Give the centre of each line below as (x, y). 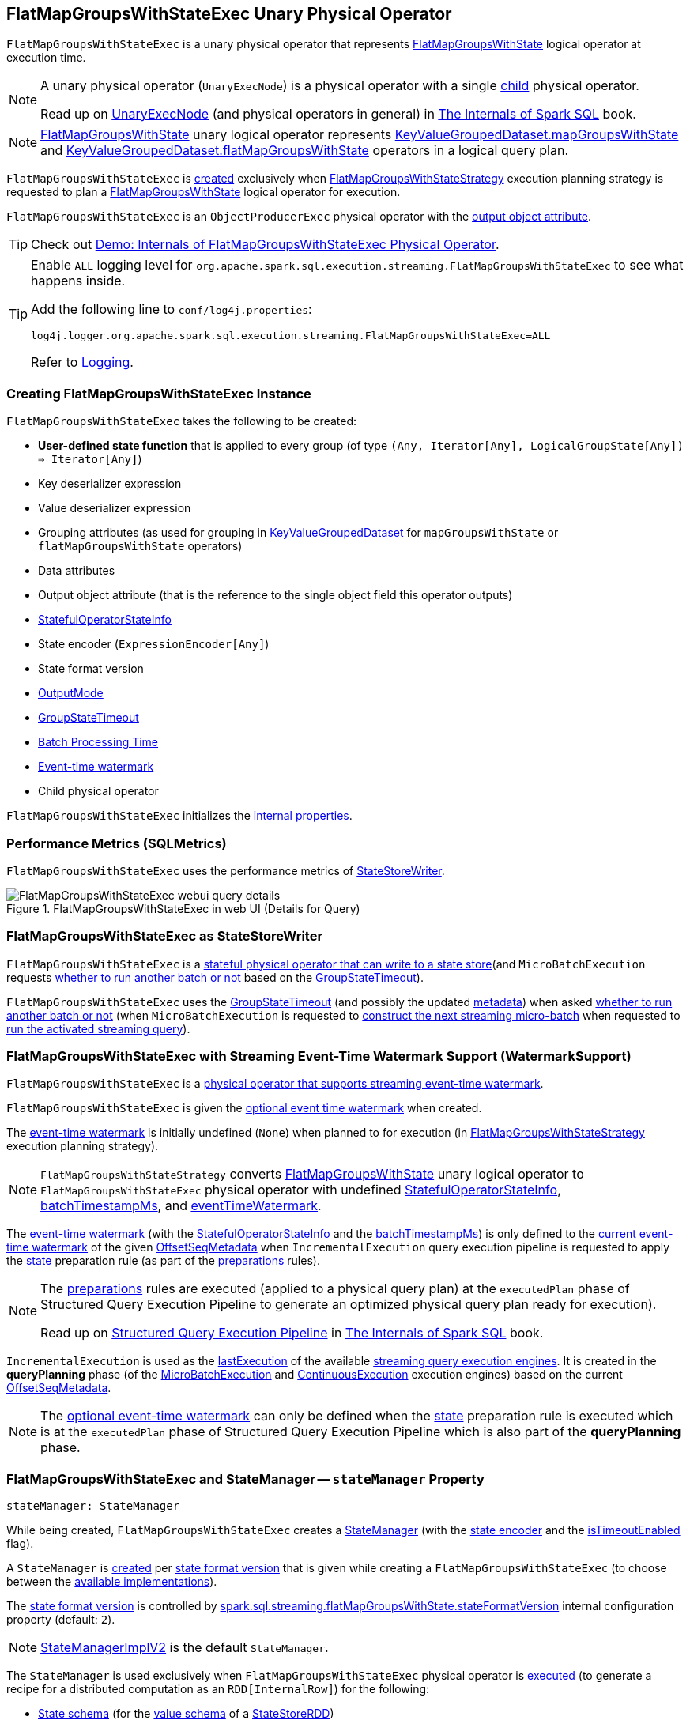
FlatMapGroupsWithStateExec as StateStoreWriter (165, 936)
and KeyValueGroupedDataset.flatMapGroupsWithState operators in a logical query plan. (304, 151)
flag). (20, 1544)
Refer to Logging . (82, 362)
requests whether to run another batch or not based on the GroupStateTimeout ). (215, 977)
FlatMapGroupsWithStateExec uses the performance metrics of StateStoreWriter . (226, 870)
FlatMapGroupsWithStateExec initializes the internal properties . (179, 816)
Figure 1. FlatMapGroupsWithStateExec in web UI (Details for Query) (183, 908)
